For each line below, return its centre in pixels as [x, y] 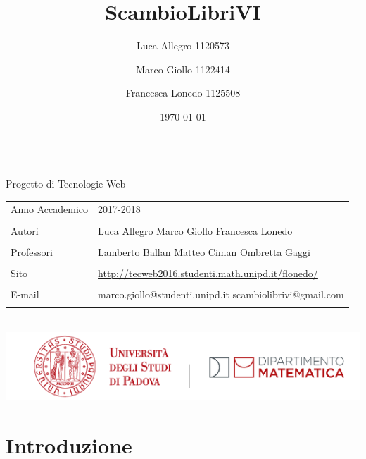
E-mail [25, 294]
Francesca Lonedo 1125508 [183, 93]
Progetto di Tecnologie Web [66, 184]
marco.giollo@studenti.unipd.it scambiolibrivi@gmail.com [221, 294]
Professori [32, 251]
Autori [25, 230]
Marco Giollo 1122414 [183, 69]
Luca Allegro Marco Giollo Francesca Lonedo [195, 230]
